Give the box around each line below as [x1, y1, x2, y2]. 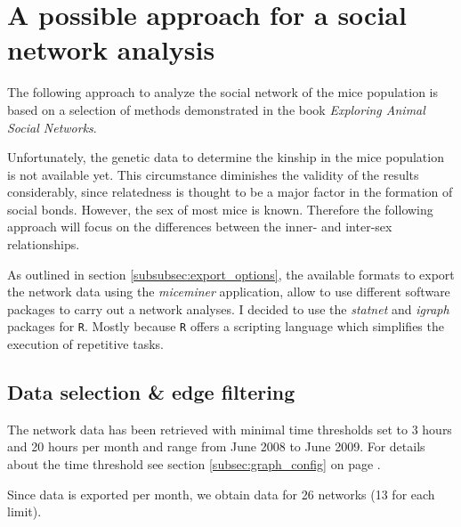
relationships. [7, 235, 80, 254]
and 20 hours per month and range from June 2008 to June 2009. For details [7, 437, 425, 456]
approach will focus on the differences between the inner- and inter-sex [7, 217, 392, 236]
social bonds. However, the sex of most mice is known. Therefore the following [7, 199, 433, 218]
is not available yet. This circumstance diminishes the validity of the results [7, 165, 419, 183]
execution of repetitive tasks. [7, 335, 164, 353]
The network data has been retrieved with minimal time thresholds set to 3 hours [7, 419, 452, 438]
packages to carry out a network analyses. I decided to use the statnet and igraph [7, 299, 449, 318]
